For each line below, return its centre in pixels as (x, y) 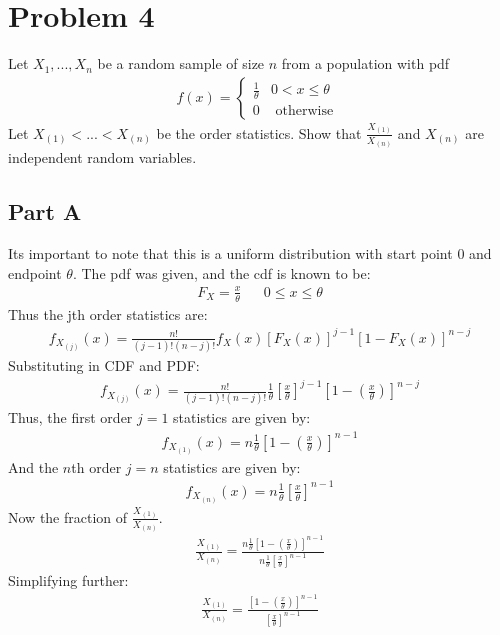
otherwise (304, 110)
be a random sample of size (181, 63)
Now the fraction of (68, 516)
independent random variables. (102, 157)
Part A (45, 211)
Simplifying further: (68, 580)
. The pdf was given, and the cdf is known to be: (221, 272)
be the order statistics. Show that (259, 132)
